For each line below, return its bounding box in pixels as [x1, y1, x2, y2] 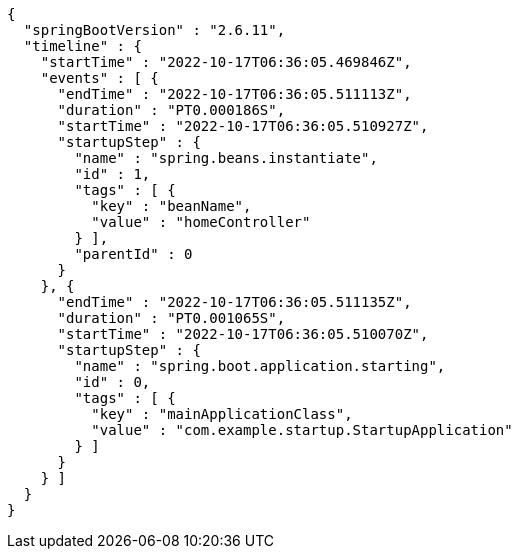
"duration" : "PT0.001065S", [57, 310, 286, 326]
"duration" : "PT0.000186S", [57, 102, 286, 118]
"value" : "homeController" [91, 214, 311, 230]
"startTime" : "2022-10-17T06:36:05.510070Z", [57, 326, 429, 342]
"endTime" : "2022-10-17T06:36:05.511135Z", [57, 294, 412, 310]
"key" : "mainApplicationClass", [91, 406, 353, 422]
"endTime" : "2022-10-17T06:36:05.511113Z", [57, 86, 412, 102]
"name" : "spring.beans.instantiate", [74, 150, 378, 166]
